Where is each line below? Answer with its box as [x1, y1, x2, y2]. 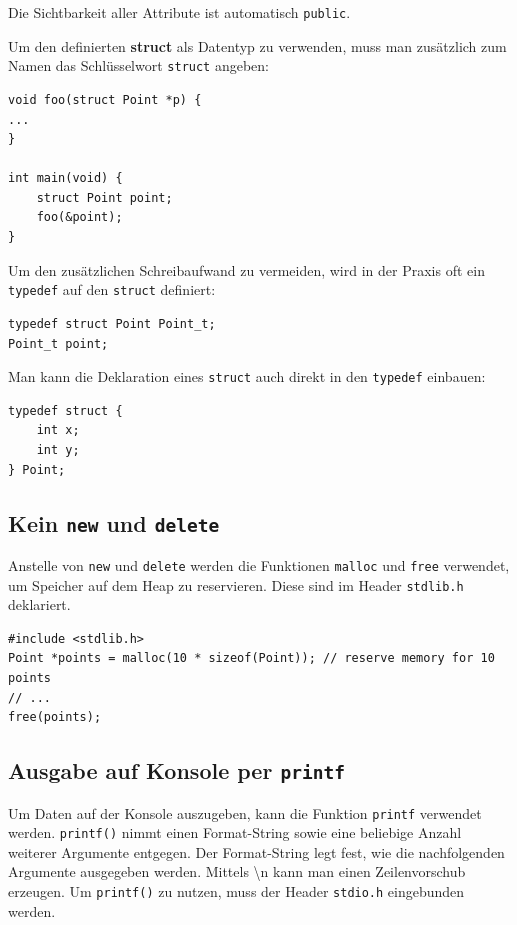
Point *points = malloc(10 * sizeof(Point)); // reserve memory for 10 [8, 651, 495, 666]
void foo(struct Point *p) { [8, 92, 202, 107]
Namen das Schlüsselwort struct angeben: [8, 55, 269, 76]
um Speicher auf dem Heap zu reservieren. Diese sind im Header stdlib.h [8, 574, 464, 595]
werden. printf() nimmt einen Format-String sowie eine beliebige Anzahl [8, 822, 462, 843]
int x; [36, 423, 80, 438]
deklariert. [8, 594, 71, 615]
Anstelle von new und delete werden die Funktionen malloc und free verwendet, [8, 554, 510, 575]
